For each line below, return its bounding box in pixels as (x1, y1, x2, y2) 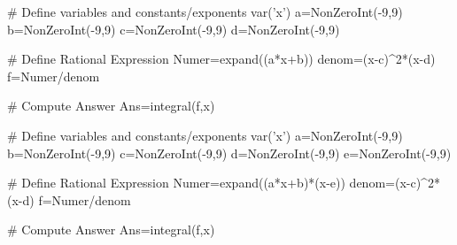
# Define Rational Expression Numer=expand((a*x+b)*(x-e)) (7, 173, 345, 192)
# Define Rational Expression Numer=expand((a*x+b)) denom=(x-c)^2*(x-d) (7, 50, 436, 68)
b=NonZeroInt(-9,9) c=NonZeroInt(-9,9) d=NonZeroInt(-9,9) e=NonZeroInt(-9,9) (7, 143, 452, 162)
